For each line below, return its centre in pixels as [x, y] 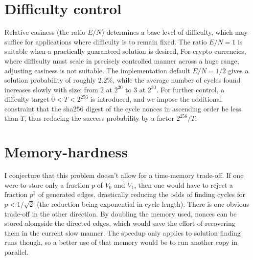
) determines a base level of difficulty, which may [175, 32]
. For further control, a [190, 89]
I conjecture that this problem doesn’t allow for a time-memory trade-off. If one [124, 175]
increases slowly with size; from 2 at [58, 89]
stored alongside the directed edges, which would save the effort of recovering [120, 223]
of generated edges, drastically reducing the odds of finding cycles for [142, 194]
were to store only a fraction [47, 184]
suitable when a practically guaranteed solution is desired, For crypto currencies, [125, 51]
